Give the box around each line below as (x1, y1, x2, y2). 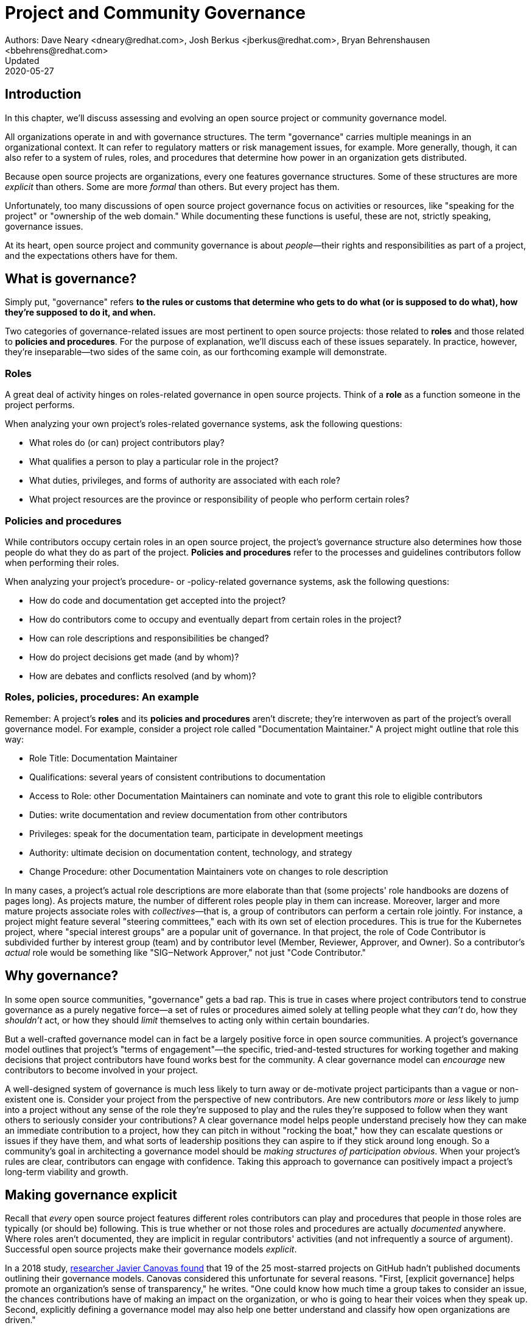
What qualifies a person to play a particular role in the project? (29, 456, 279, 467)
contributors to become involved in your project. (5, 1064, 198, 1075)
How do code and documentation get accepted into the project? (29, 595, 286, 606)
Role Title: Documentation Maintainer (29, 752, 178, 763)
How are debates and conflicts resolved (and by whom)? (29, 670, 256, 681)
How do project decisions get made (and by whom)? (29, 651, 239, 662)
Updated (5, 55, 40, 66)
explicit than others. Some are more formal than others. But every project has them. (5, 181, 340, 192)
